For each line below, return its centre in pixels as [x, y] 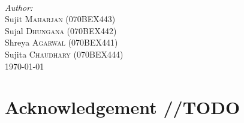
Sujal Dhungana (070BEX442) [61, 30]
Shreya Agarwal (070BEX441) [61, 42]
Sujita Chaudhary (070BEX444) [64, 54]
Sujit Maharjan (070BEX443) [60, 19]
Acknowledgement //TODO [123, 107]
